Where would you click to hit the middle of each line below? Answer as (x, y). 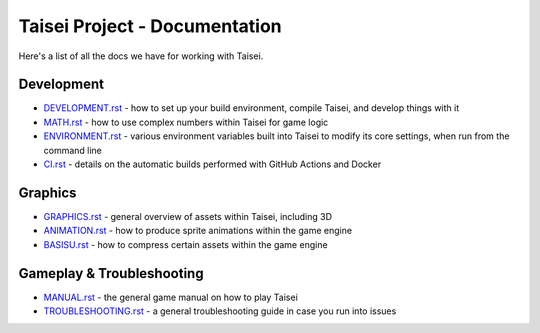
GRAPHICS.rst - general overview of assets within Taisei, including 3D (187, 216)
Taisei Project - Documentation (150, 26)
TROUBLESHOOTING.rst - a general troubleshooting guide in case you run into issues (220, 311)
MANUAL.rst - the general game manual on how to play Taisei (171, 297)
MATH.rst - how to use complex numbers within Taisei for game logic (186, 122)
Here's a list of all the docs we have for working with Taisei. (141, 56)
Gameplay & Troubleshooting (111, 273)
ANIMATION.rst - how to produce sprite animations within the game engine (198, 231)
